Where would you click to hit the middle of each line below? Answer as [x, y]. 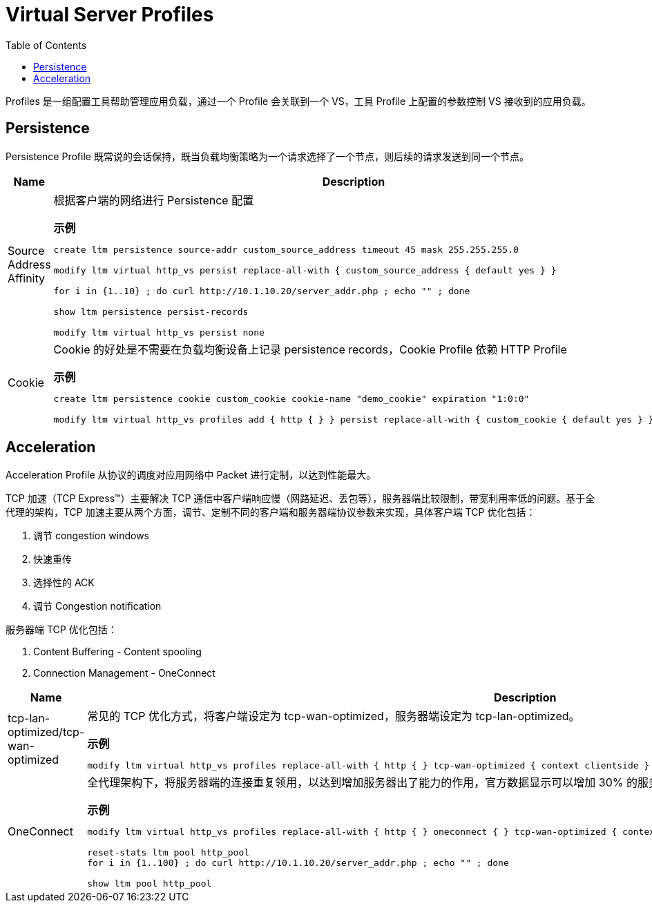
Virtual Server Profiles [110, 15]
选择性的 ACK [64, 583]
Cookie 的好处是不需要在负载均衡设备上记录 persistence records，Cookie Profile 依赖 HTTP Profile [310, 349]
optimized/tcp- [46, 732]
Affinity [26, 278]
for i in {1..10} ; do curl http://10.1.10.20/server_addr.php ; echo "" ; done [262, 291]
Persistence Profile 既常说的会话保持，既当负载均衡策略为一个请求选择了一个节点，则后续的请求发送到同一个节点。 [267, 156]
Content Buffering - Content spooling [117, 652]
